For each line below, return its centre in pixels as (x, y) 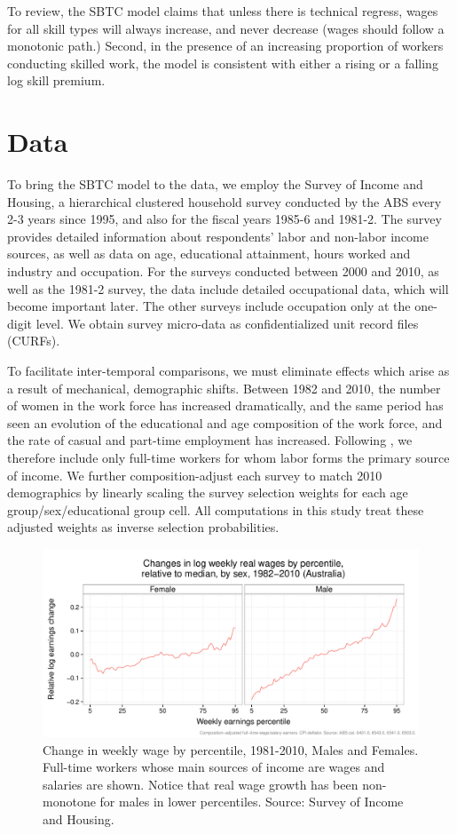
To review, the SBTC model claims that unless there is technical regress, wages (223, 11)
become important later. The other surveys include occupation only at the (209, 306)
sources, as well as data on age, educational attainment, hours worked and (209, 254)
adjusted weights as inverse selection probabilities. (143, 527)
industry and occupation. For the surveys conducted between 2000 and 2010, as (223, 271)
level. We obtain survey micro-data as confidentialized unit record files (227, 323)
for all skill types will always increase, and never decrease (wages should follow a (226, 28)
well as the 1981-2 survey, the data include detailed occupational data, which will (228, 288)
